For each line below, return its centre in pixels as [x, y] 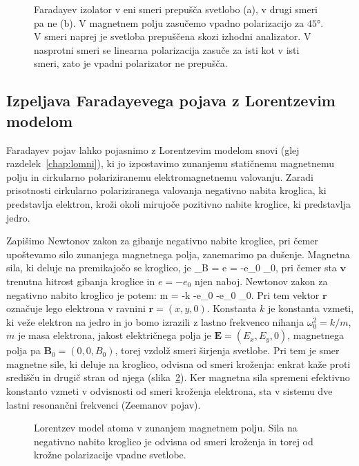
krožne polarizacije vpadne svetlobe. [110, 455]
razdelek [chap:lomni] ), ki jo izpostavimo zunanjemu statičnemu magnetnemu [171, 163]
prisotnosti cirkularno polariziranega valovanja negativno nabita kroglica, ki [166, 190]
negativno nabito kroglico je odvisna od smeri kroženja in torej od [174, 441]
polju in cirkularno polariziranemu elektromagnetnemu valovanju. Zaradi [160, 176]
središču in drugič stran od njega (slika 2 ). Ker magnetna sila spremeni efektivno [178, 377]
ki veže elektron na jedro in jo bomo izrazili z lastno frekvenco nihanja [155, 321]
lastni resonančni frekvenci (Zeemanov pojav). [104, 404]
